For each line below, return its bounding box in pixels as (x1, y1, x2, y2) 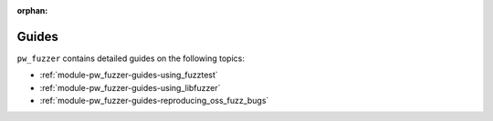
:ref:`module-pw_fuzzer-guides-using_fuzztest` (39, 69, 218, 81)
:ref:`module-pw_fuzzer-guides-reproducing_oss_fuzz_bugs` (39, 96, 269, 106)
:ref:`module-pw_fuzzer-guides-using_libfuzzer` (39, 82, 221, 93)
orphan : (16, 5, 48, 15)
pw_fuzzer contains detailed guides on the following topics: (16, 53, 246, 64)
